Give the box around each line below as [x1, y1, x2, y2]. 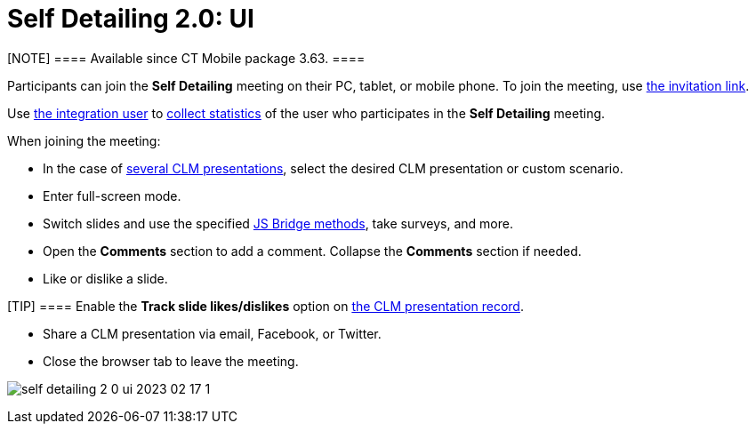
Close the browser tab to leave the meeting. [43, 353, 299, 369]
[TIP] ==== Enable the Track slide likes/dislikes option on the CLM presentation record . [7, 298, 524, 314]
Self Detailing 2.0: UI [7, 4, 254, 34]
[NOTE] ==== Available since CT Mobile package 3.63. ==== [7, 50, 366, 66]
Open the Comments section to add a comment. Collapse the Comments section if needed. [43, 243, 582, 259]
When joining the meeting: [7, 132, 161, 148]
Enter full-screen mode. [43, 188, 181, 204]
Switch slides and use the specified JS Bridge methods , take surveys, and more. [43, 215, 513, 231]
